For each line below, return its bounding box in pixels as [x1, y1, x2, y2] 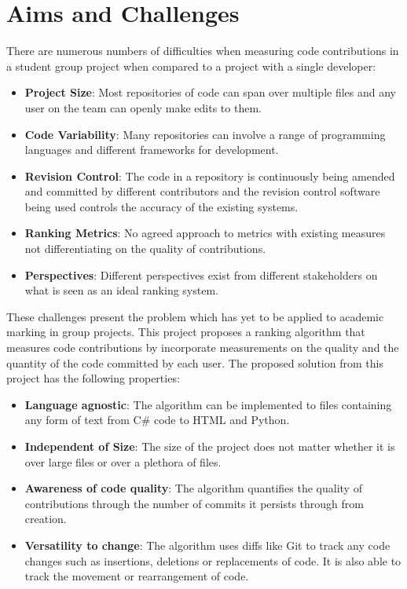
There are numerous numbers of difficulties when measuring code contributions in [6, 42, 399, 59]
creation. [24, 510, 67, 527]
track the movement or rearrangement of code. [24, 568, 249, 584]
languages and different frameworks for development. [24, 141, 279, 158]
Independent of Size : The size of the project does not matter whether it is [24, 438, 395, 454]
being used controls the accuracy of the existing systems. [24, 198, 299, 214]
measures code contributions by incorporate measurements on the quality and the [6, 339, 399, 356]
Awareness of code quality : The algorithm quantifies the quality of [24, 480, 362, 496]
